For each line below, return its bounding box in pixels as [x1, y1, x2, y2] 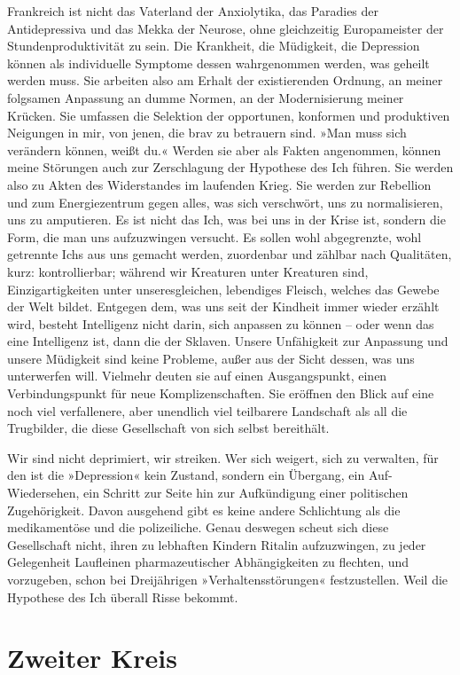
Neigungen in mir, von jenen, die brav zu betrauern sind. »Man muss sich [7, 123, 407, 142]
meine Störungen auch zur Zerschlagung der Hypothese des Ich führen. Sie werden [7, 158, 454, 177]
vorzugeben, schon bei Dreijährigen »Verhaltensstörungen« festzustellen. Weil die [7, 570, 448, 588]
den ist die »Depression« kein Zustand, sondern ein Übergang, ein [7, 466, 365, 484]
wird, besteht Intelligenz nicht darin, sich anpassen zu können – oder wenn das [7, 314, 434, 333]
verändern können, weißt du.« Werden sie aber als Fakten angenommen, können [7, 140, 441, 159]
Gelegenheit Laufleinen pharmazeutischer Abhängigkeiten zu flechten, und [7, 553, 409, 571]
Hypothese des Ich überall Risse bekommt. [7, 587, 238, 606]
